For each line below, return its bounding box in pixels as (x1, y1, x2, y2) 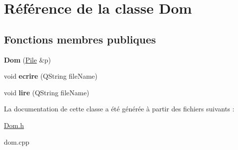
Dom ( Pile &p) (4, 54, 51, 64)
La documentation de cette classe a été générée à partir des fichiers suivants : (4, 104, 235, 114)
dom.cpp (4, 136, 30, 147)
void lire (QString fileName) (4, 87, 90, 97)
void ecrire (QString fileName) (4, 71, 98, 81)
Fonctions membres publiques (4, 31, 156, 46)
